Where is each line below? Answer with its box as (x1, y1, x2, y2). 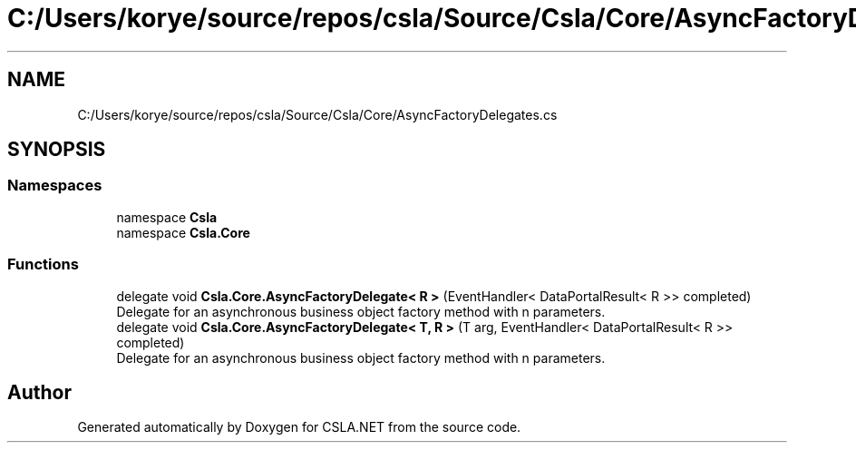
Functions (7, 255, 79, 274)
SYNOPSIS (7, 138, 106, 161)
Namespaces (7, 176, 102, 195)
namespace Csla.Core (116, 224, 250, 240)
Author (7, 380, 72, 404)
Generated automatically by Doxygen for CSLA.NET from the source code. (77, 419, 521, 435)
